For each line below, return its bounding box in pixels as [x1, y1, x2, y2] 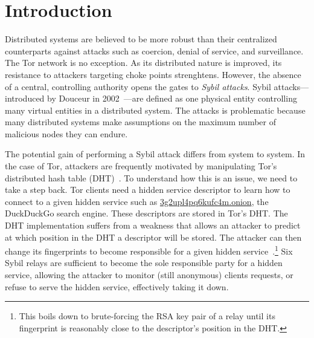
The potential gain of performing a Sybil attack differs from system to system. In [5, 148, 306, 160]
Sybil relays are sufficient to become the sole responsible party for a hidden [5, 256, 283, 269]
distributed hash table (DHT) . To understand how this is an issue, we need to [5, 171, 298, 184]
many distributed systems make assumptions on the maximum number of [5, 115, 276, 128]
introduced [5, 92, 45, 105]
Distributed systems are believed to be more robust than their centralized [5, 33, 277, 45]
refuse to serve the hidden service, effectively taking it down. [5, 280, 229, 293]
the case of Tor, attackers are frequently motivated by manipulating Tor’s [5, 160, 277, 172]
